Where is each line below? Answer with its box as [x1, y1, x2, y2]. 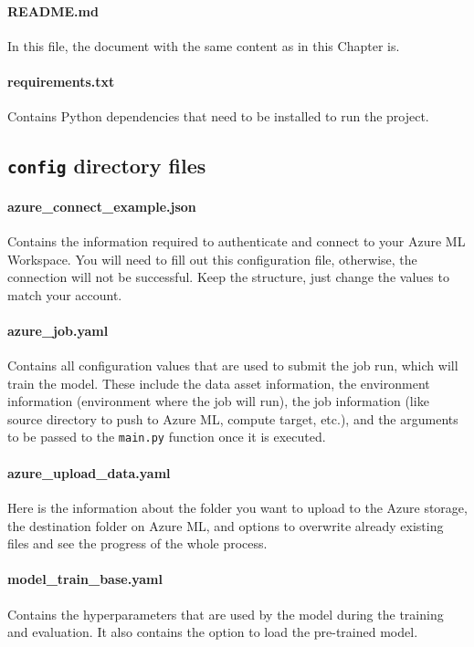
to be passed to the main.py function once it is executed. [7, 427, 326, 446]
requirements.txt [7, 71, 115, 90]
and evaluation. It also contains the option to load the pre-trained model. [7, 622, 418, 642]
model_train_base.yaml [7, 569, 163, 589]
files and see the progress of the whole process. [7, 534, 268, 553]
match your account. [7, 285, 122, 304]
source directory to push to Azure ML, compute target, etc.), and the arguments [7, 409, 458, 428]
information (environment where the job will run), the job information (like [7, 391, 429, 411]
